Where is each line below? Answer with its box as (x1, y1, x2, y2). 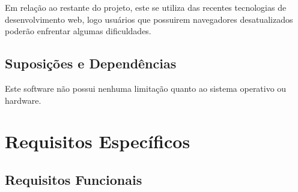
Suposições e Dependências (5, 54, 177, 73)
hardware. (5, 94, 41, 106)
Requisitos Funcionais (5, 170, 142, 188)
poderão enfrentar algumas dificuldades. (5, 25, 151, 37)
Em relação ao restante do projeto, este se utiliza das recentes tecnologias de (5, 1, 287, 13)
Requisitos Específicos (5, 129, 190, 154)
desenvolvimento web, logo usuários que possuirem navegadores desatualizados (5, 13, 293, 25)
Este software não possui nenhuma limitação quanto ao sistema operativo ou (5, 82, 287, 94)
